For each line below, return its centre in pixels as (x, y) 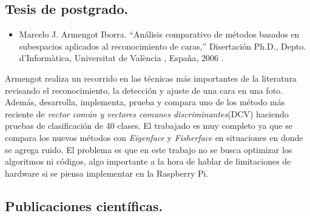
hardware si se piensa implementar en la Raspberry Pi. (107, 173)
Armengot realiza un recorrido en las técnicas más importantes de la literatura (151, 78)
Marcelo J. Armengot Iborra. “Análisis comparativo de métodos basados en (159, 34)
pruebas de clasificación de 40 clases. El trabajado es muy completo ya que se (149, 126)
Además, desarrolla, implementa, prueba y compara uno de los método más (145, 102)
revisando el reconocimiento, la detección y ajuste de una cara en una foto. (144, 90)
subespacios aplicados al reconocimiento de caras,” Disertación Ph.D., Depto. (163, 46)
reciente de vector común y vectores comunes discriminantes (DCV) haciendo (147, 113)
